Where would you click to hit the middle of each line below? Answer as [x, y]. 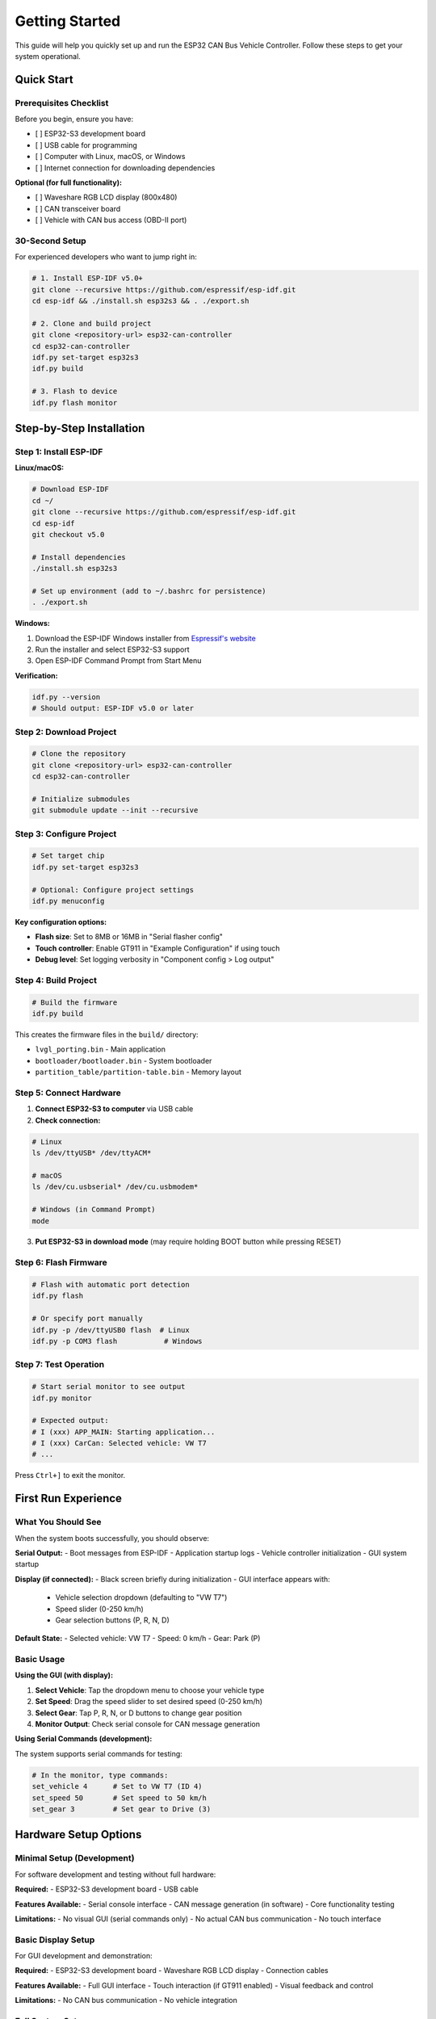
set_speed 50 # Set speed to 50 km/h [119, 1798]
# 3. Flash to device [75, 391]
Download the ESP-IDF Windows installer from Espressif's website [145, 638]
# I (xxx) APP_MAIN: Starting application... [124, 1432]
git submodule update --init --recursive [115, 810]
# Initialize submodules [81, 799]
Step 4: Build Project [56, 980]
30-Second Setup [50, 241]
